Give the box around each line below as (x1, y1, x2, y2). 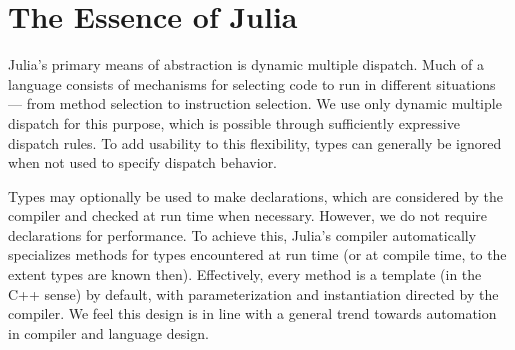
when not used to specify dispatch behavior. (8, 152, 278, 173)
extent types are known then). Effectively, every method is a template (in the (8, 264, 482, 285)
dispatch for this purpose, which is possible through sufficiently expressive (8, 112, 460, 133)
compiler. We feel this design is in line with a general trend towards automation (8, 303, 497, 324)
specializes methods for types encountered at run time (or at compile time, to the (8, 244, 507, 265)
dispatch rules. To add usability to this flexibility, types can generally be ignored (8, 132, 502, 153)
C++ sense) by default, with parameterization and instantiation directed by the (8, 283, 499, 304)
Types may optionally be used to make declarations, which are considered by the (8, 185, 504, 206)
